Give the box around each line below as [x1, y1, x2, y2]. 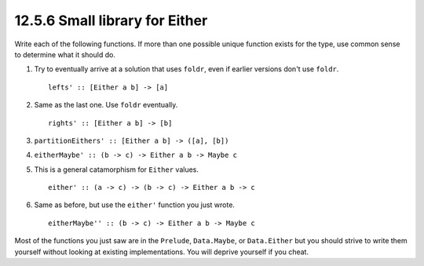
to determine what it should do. [14, 49, 115, 59]
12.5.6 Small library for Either [14, 12, 208, 29]
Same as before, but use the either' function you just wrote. [34, 200, 236, 210]
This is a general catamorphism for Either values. [34, 165, 199, 174]
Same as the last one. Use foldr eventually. [34, 100, 178, 110]
